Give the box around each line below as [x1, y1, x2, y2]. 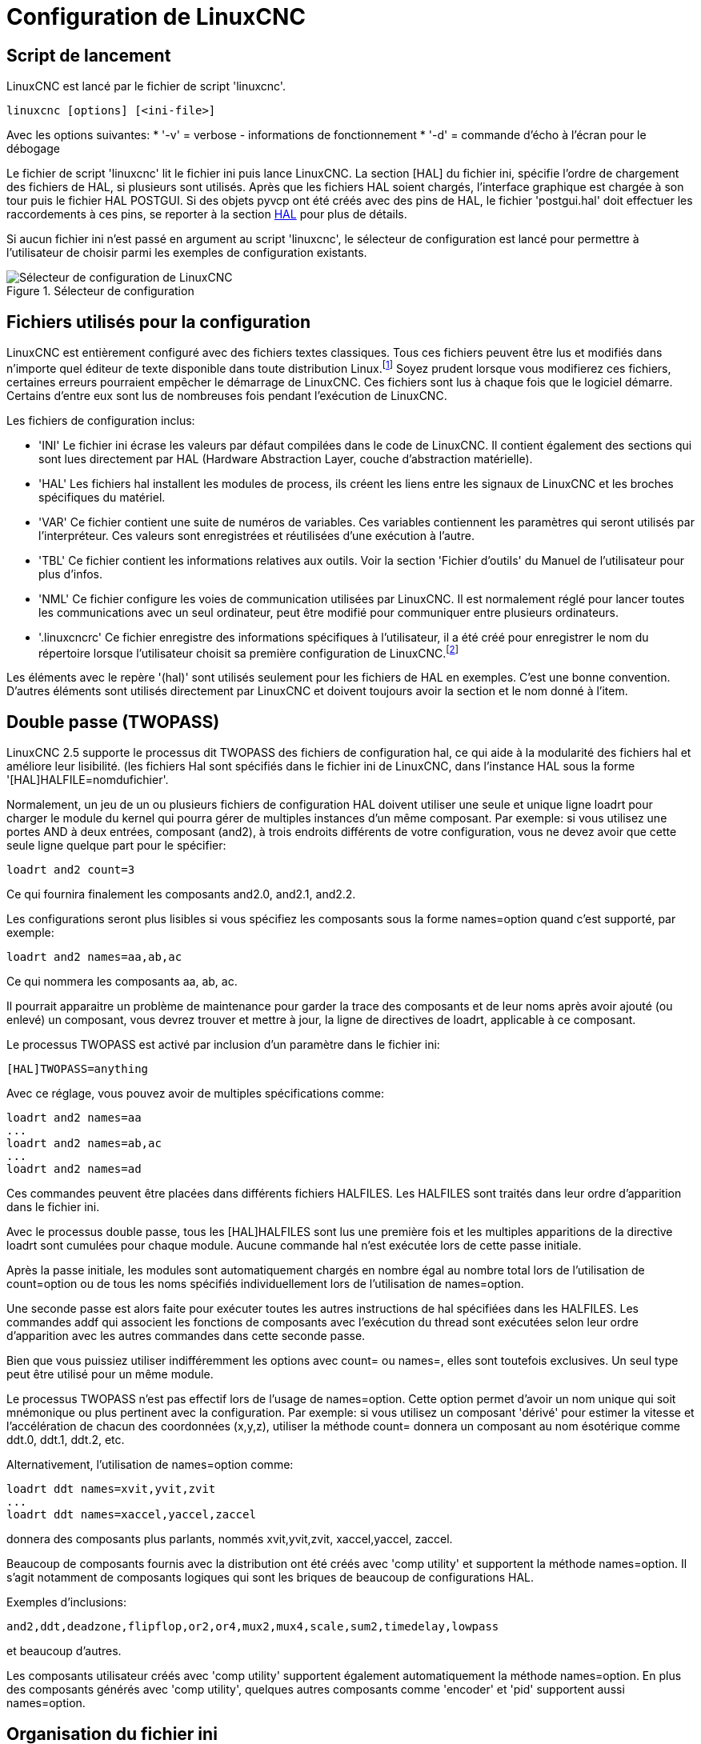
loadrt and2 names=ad [6, 1162, 142, 1176]
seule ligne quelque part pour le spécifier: [6, 838, 226, 853]
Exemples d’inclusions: [6, 1595, 127, 1610]
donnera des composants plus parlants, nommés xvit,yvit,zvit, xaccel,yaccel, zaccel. [6, 1532, 453, 1546]
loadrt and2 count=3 [6, 863, 135, 877]
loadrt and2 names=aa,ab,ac [6, 950, 182, 964]
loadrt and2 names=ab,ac [6, 1137, 162, 1150]
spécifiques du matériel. [38, 490, 166, 504]
